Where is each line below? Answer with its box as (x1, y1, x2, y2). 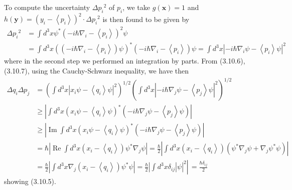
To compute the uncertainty (4, 2, 90, 12)
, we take (122, 2, 151, 12)
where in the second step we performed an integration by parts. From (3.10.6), (4, 55, 245, 66)
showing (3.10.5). (4, 176, 56, 186)
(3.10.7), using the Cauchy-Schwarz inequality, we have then (4, 65, 189, 75)
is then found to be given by (102, 13, 190, 24)
